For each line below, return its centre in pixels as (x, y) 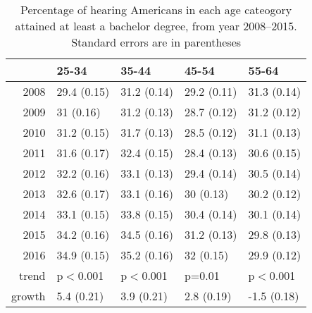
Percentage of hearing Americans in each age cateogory (156, 10)
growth (29, 296)
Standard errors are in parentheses (156, 42)
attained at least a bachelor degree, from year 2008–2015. (156, 26)
